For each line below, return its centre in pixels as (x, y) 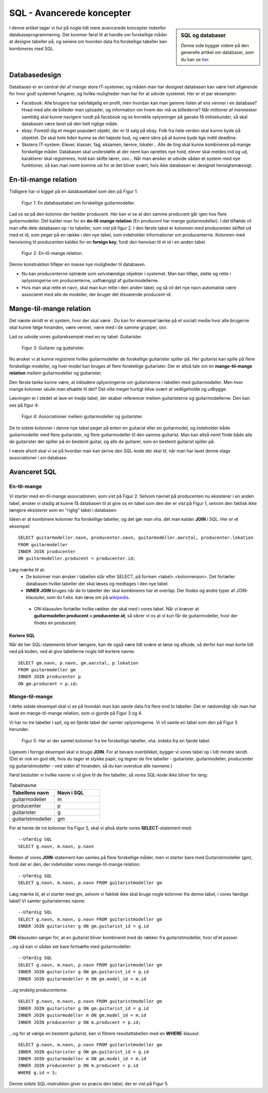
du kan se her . (195, 59)
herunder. (19, 729)
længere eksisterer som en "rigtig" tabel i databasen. (63, 510)
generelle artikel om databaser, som (217, 53)
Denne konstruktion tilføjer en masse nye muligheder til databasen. (78, 264)
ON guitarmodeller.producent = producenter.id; (77, 558)
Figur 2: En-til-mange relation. (52, 253)
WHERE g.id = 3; (38, 1072)
